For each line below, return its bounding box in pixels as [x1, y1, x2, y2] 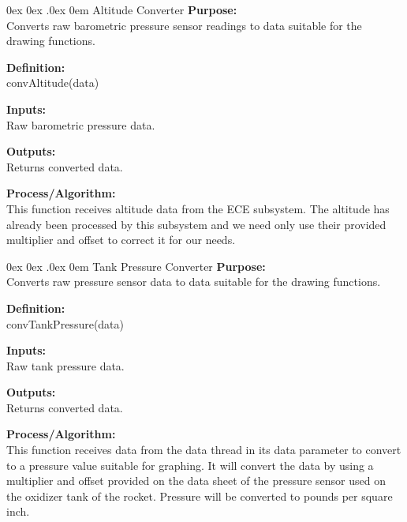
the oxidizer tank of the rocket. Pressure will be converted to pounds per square [6, 487, 393, 504]
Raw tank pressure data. [6, 357, 125, 374]
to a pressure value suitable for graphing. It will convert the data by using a [6, 456, 374, 473]
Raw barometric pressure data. [6, 116, 155, 133]
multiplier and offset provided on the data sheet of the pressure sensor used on [6, 472, 386, 489]
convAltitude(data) [6, 74, 99, 91]
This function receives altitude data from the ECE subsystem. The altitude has [6, 200, 390, 216]
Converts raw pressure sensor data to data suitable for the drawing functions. [6, 273, 381, 290]
